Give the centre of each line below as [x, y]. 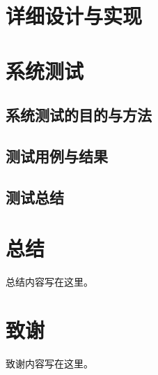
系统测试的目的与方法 [79, 115]
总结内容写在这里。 [49, 282]
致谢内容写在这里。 [49, 363]
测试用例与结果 [57, 155]
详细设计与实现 [74, 16]
